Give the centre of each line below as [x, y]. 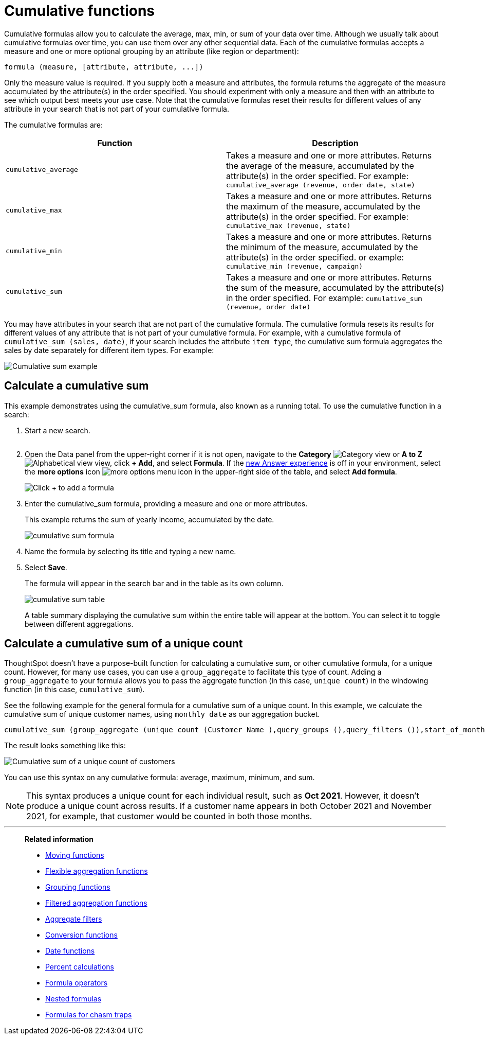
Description [335, 143]
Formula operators [77, 983]
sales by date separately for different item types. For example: [109, 350]
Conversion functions [81, 935]
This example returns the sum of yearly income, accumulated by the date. [150, 519]
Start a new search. [58, 430]
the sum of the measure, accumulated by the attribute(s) [335, 287]
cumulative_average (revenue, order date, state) [321, 185]
